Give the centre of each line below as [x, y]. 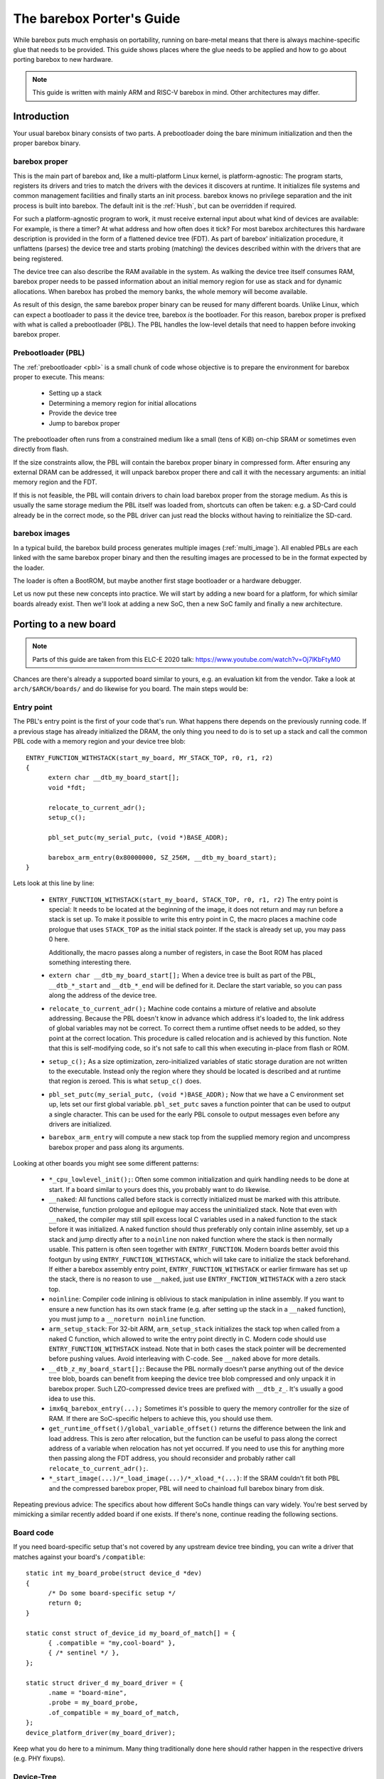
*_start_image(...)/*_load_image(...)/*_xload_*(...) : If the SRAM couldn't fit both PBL [194, 1478]
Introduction [41, 116]
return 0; [65, 1603]
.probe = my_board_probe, [93, 1703]
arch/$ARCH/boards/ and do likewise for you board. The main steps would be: [131, 689]
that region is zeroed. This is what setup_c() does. [125, 1081]
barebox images [42, 534]
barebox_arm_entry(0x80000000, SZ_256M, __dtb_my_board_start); [162, 857]
